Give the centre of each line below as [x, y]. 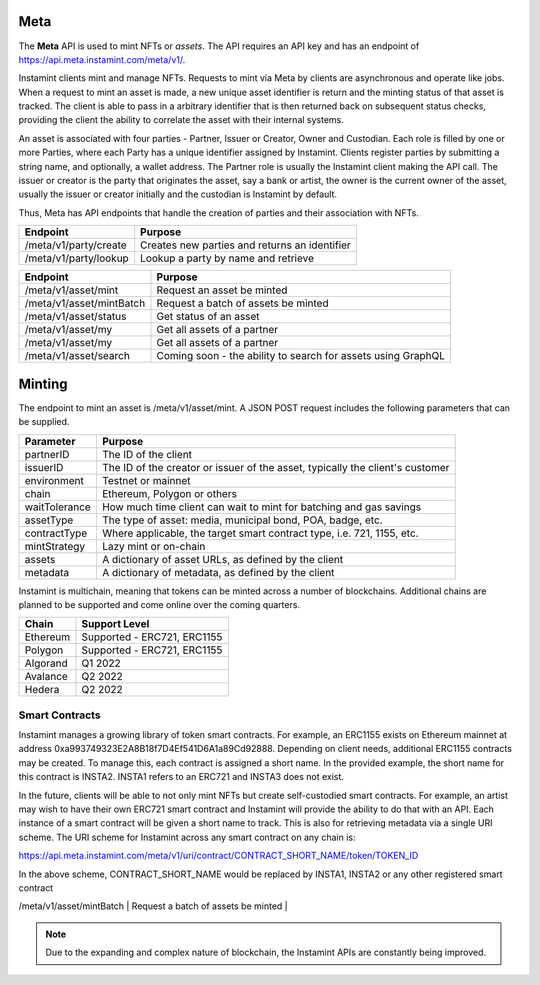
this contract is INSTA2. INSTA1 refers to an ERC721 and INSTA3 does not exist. [181, 777]
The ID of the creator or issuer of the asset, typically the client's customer [275, 467]
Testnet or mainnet [146, 480]
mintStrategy [55, 546]
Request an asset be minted [222, 290]
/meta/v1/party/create [75, 245]
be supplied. [44, 422]
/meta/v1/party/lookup [76, 258]
